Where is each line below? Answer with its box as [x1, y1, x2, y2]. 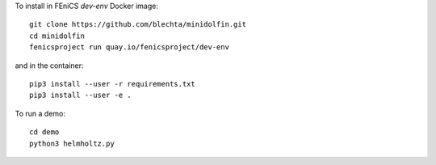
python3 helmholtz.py [29, 138, 115, 148]
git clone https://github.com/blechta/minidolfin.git [29, 20, 246, 29]
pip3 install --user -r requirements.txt [29, 79, 195, 88]
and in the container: [15, 61, 84, 70]
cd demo [29, 128, 60, 137]
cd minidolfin [29, 31, 85, 40]
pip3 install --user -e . [29, 91, 132, 100]
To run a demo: [15, 108, 66, 118]
